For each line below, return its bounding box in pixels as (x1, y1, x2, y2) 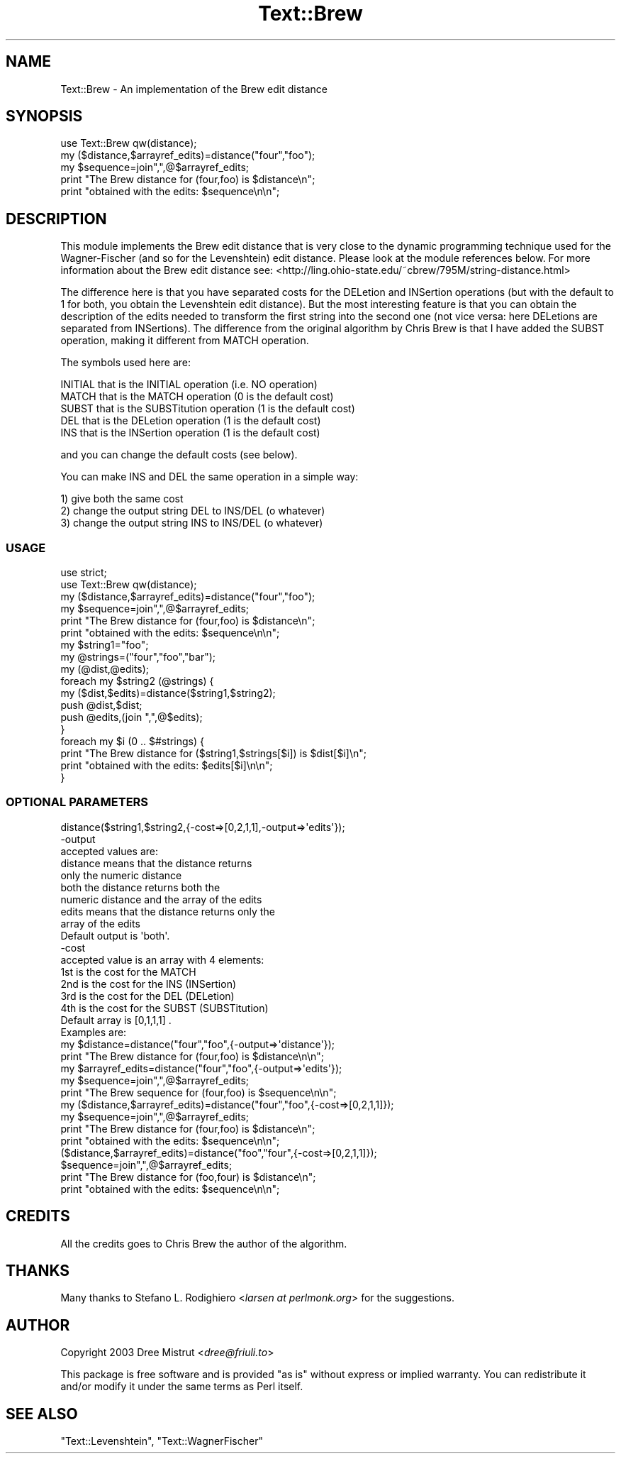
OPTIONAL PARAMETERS (6, 795, 149, 810)
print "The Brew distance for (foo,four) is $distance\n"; (60, 1170, 316, 1183)
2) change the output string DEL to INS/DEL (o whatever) (60, 505, 325, 517)
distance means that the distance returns (60, 857, 252, 869)
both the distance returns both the (60, 881, 220, 893)
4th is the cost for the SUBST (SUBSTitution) (60, 1001, 269, 1014)
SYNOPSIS (6, 107, 83, 126)
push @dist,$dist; (60, 699, 142, 712)
